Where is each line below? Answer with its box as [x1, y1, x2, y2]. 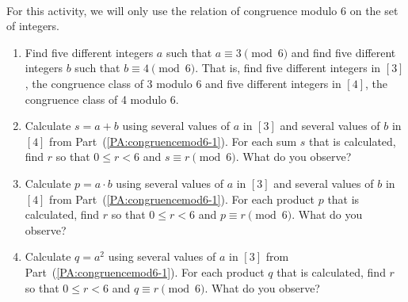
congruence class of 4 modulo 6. [25, 90, 179, 107]
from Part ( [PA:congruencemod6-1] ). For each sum [49, 132, 297, 149]
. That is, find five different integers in [195, 59, 381, 76]
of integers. [6, 17, 60, 34]
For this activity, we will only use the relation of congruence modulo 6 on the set [6, 2, 398, 18]
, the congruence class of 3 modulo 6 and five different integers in [25, 75, 341, 91]
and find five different [291, 44, 396, 60]
